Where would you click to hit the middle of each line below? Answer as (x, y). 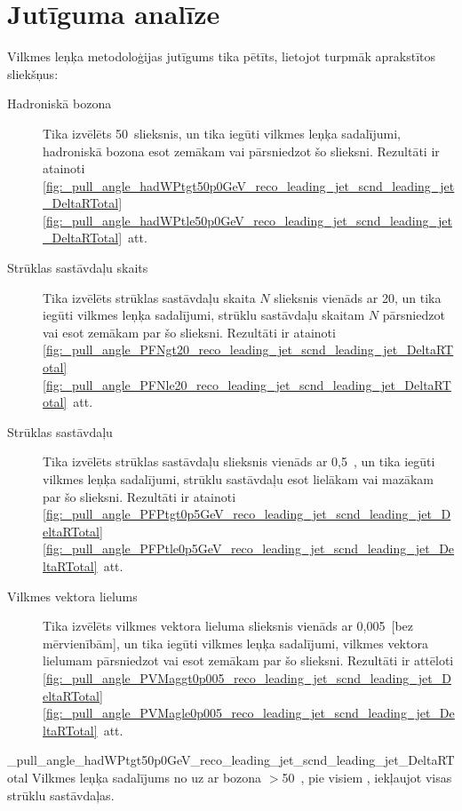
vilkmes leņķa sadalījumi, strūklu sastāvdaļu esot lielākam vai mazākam (238, 479)
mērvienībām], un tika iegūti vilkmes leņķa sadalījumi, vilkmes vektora (235, 643)
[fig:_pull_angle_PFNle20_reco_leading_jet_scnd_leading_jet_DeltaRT (247, 384)
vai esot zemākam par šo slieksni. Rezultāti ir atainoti (189, 332)
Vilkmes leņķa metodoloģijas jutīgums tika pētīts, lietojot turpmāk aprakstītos (222, 56)
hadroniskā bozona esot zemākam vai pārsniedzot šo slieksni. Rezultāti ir (241, 151)
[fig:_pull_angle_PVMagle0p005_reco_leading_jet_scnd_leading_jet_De (249, 713)
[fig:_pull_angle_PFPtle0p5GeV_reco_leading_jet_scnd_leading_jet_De (249, 549)
